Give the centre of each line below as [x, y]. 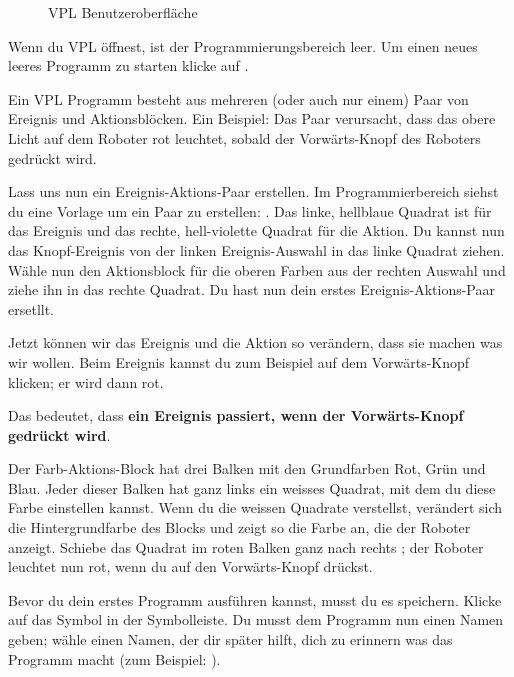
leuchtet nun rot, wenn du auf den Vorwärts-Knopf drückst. [190, 566]
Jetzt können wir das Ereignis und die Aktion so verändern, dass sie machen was [255, 342]
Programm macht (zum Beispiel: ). [114, 658]
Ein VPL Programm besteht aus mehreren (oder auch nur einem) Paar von [238, 98]
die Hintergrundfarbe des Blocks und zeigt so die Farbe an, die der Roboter [239, 527]
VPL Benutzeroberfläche [123, 12]
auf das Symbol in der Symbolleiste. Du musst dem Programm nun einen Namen [256, 619]
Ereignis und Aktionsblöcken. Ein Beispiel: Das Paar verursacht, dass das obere [252, 118]
